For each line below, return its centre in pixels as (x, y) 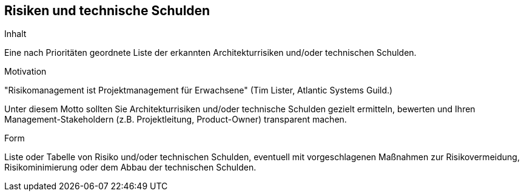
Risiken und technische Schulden (107, 11)
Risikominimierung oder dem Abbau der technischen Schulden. (130, 167)
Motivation (25, 72)
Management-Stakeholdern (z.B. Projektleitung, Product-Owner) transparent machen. (176, 120)
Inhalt (15, 34)
